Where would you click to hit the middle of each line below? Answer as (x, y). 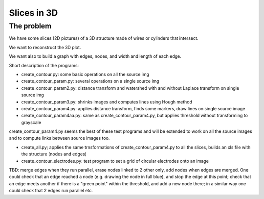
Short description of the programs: (44, 65)
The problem (30, 26)
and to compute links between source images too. (59, 138)
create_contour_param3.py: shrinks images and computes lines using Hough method (107, 102)
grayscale (31, 122)
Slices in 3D (33, 13)
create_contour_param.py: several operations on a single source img (90, 81)
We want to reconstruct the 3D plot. (45, 47)
